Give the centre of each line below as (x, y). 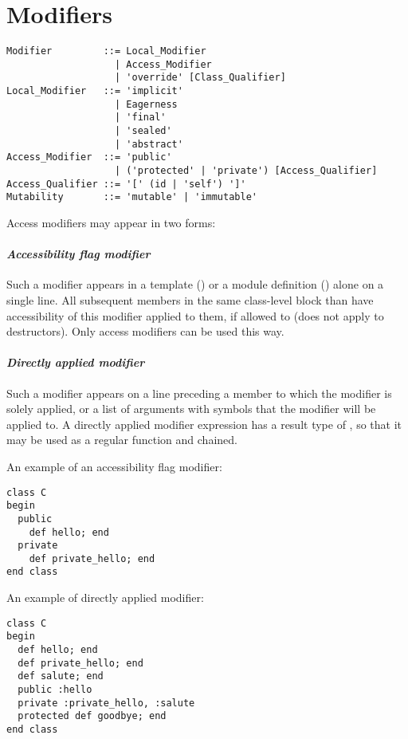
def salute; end (61, 676)
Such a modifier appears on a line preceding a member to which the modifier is (199, 393)
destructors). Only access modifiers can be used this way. (145, 331)
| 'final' (141, 118)
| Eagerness (146, 104)
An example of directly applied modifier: (105, 597)
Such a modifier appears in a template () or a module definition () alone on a (195, 284)
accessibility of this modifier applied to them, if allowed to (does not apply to (195, 315)
